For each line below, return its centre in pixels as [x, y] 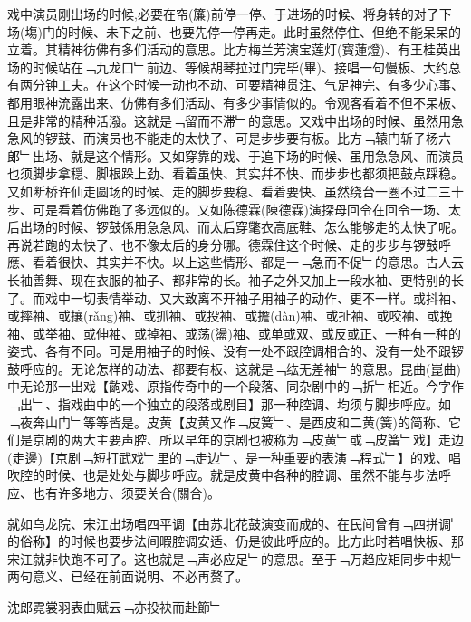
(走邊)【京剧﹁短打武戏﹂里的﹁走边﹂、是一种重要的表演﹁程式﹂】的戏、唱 [234, 457]
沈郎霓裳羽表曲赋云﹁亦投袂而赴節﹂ [115, 607]
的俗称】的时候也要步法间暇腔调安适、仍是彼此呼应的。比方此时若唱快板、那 [235, 541]
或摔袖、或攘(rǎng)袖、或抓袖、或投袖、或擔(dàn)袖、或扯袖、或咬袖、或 [224, 316]
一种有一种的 [423, 333]
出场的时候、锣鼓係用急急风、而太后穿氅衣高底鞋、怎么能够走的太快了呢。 [241, 227]
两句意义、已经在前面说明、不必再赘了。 [128, 576]
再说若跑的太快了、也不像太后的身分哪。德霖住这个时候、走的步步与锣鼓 [223, 244]
